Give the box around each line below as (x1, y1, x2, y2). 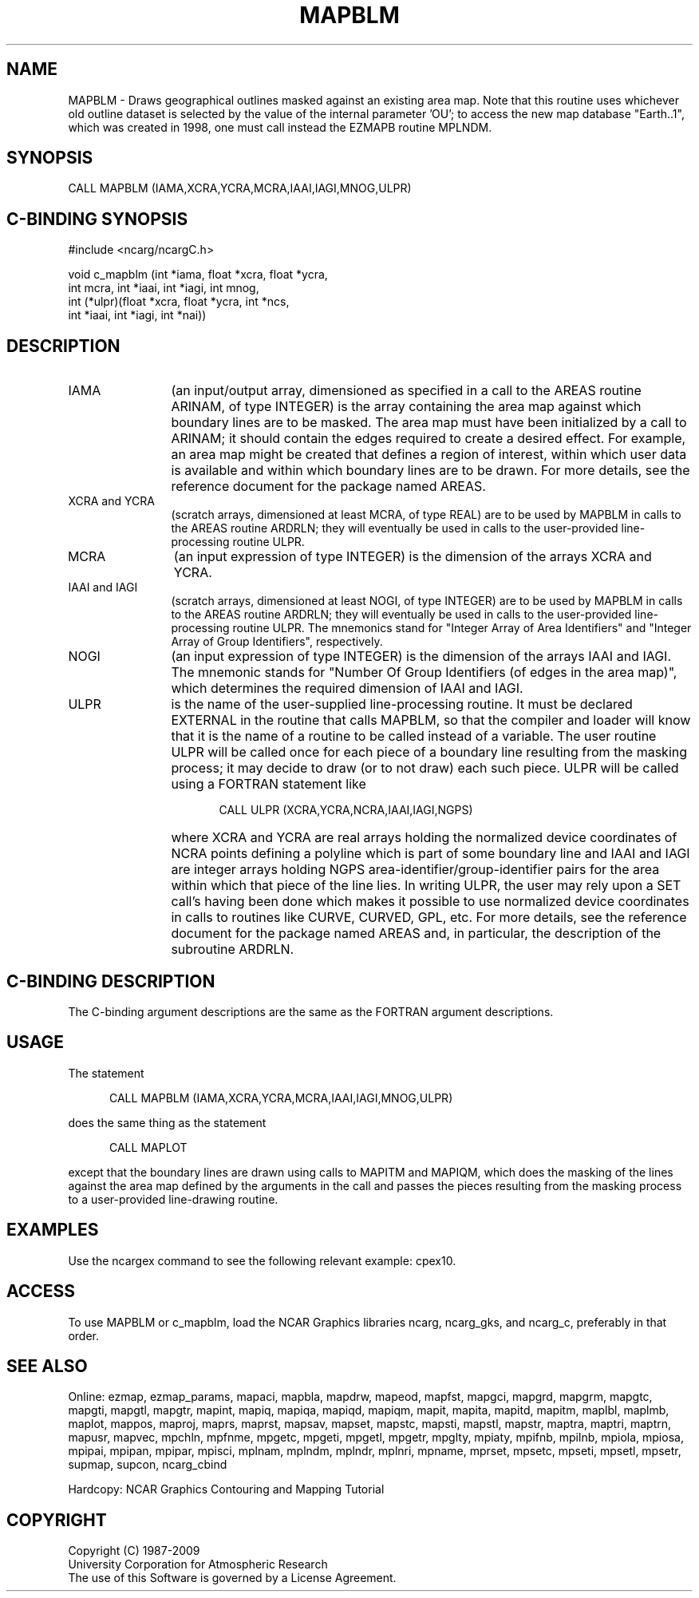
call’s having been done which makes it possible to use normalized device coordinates (171, 893, 689, 910)
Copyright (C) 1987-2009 (68, 1544, 200, 1558)
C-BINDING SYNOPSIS (6, 208, 188, 229)
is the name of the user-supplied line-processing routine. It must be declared (171, 696, 633, 713)
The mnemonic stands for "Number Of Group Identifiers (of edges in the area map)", (171, 664, 677, 681)
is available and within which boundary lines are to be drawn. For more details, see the (171, 462, 690, 479)
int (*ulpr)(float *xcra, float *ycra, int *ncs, (68, 295, 290, 309)
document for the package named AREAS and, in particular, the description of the (171, 925, 661, 942)
